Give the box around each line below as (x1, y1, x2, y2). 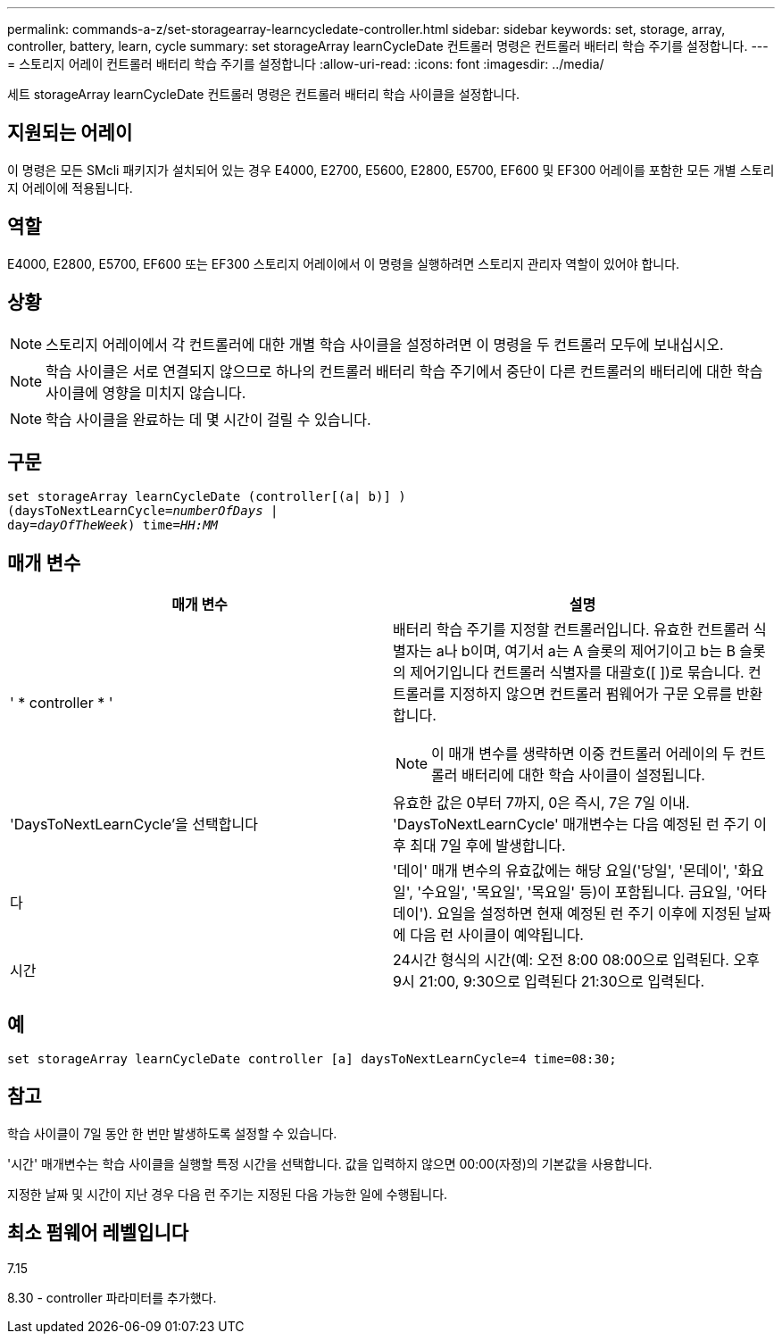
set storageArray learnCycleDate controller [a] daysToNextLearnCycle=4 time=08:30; (7, 1052, 617, 1067)
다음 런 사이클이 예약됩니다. (410, 926, 584, 945)
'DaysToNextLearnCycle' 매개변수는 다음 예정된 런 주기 (393, 815, 750, 834)
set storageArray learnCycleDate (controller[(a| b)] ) (7, 489, 406, 504)
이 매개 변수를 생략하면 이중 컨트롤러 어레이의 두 (431, 745, 736, 763)
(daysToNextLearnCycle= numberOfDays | (7, 504, 279, 519)
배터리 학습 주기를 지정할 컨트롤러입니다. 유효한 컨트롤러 (393, 621, 750, 639)
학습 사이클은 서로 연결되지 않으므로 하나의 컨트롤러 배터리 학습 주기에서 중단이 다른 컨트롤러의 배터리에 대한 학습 (46, 362, 763, 380)
